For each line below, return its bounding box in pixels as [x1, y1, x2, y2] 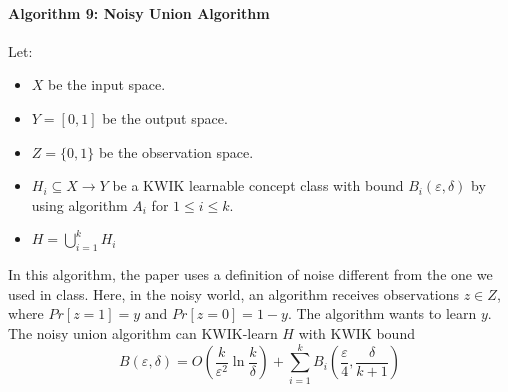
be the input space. [48, 74, 166, 95]
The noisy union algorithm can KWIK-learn [8, 322, 278, 343]
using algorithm [31, 194, 128, 215]
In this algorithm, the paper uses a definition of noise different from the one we [8, 264, 493, 285]
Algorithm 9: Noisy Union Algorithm [8, 2, 270, 23]
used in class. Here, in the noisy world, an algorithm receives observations [8, 283, 460, 304]
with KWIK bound [298, 322, 415, 343]
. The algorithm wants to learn [287, 303, 477, 324]
